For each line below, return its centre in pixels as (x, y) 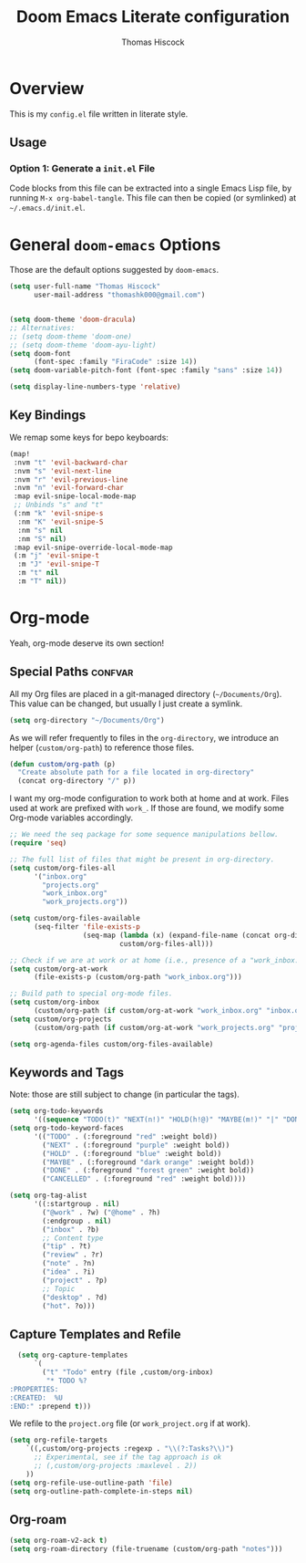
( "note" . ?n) (69, 1264)
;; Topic (59, 1288)
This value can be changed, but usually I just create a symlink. (126, 703)
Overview (47, 88)
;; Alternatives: (42, 328)
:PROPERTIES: (34, 1389)
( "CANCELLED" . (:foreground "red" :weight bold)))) (144, 1179)
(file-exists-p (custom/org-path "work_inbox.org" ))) (138, 977)
